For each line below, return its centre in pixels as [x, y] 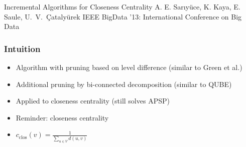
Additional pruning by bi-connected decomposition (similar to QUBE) [124, 84]
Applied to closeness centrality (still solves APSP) [93, 101]
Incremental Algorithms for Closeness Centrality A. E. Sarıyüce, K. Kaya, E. [122, 6]
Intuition [22, 48]
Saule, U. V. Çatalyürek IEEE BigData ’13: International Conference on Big [123, 16]
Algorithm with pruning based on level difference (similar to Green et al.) [129, 67]
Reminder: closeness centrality [62, 117]
